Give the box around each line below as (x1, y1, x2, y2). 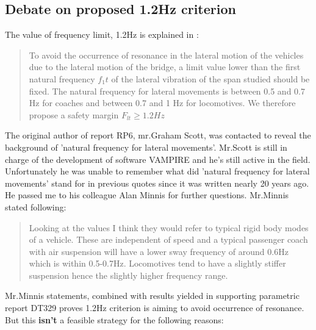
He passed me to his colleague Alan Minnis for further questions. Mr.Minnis (5, 188, 289, 201)
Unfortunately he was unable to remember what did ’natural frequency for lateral (5, 165, 310, 178)
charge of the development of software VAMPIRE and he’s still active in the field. (5, 152, 311, 165)
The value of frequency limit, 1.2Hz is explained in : (5, 28, 199, 41)
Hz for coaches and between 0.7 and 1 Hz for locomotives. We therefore (29, 96, 296, 109)
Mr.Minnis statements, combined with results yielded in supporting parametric (5, 289, 300, 302)
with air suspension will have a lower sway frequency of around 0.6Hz (29, 245, 289, 257)
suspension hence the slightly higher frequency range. (29, 268, 228, 281)
